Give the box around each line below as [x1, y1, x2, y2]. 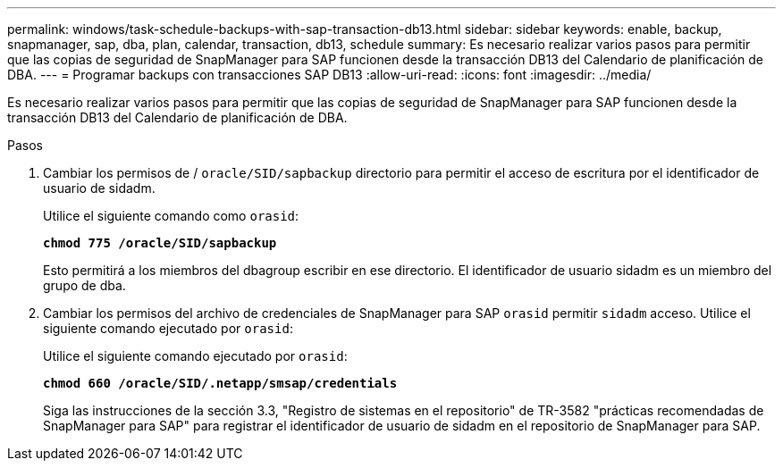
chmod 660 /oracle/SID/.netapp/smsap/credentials [43, 376, 398, 390]
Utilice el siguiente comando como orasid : [43, 208, 299, 223]
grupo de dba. [43, 278, 126, 293]
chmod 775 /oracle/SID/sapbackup [43, 236, 277, 250]
